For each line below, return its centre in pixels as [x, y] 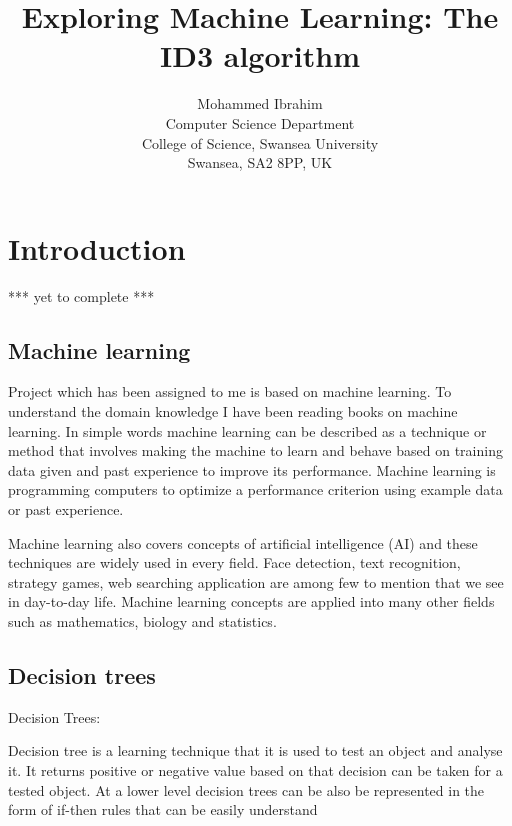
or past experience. [66, 508]
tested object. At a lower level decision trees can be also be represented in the [246, 789]
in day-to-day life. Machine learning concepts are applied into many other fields [251, 601]
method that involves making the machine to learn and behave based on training [255, 450]
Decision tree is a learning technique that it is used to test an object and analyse [255, 750]
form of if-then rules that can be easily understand [163, 809]
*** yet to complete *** [81, 295]
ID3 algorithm [260, 55]
